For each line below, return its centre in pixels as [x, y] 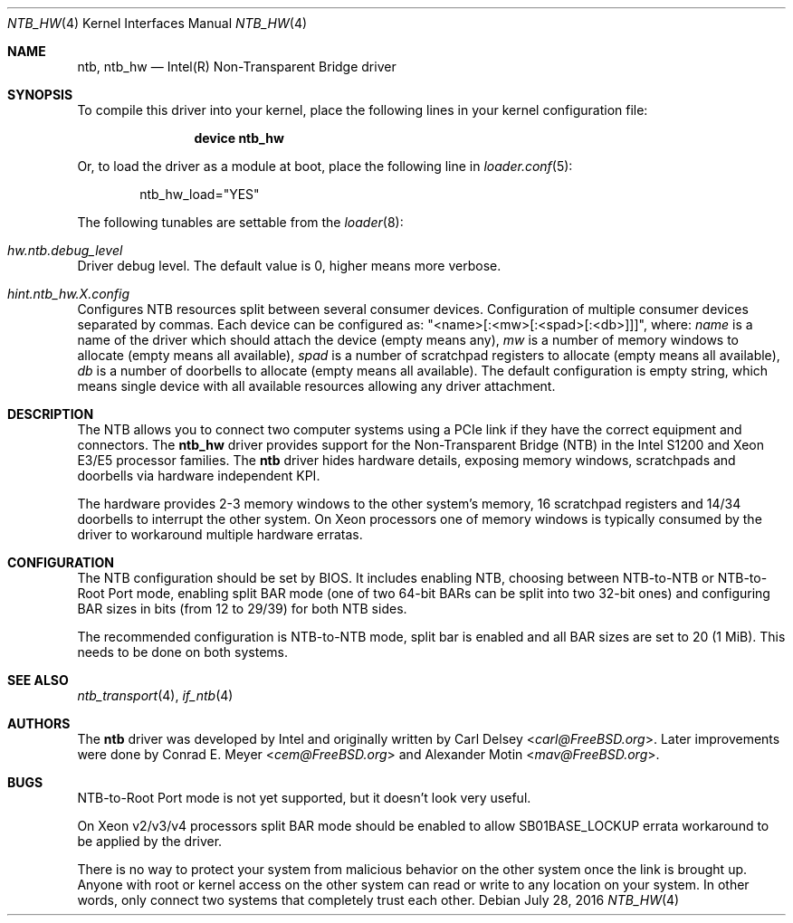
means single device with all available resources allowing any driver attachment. [316, 386]
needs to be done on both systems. [182, 652]
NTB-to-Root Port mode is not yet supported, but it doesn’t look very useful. [304, 798]
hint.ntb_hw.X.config [69, 294]
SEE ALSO [38, 680]
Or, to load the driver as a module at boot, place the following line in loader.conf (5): [325, 166]
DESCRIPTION [51, 414]
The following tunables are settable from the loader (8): [240, 222]
